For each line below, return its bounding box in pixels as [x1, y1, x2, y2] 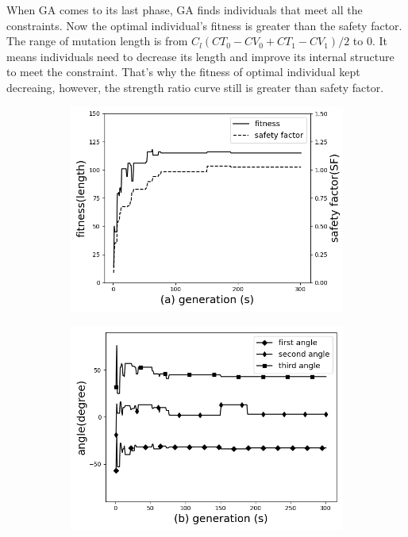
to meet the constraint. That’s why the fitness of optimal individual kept [6, 63, 360, 80]
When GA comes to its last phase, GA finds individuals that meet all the [6, 2, 363, 17]
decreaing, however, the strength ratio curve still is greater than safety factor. [6, 79, 384, 95]
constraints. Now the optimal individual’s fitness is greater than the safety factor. [6, 17, 402, 33]
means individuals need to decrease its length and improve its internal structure [6, 48, 395, 64]
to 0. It [352, 33, 388, 49]
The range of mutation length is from [6, 33, 188, 49]
